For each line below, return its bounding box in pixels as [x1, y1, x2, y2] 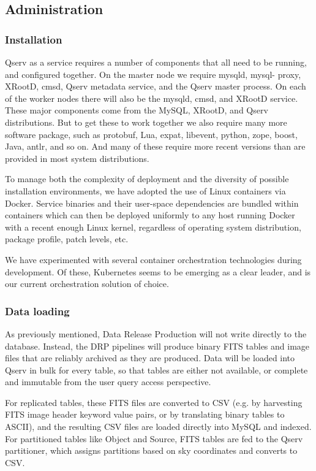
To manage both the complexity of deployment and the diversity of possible [5, 172, 289, 185]
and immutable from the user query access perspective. [5, 375, 211, 388]
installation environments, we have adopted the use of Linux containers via [5, 184, 286, 197]
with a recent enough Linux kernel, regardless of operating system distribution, [5, 220, 301, 233]
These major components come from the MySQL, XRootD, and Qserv [5, 104, 268, 117]
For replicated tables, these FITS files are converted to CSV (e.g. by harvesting [5, 396, 303, 408]
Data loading [5, 303, 70, 318]
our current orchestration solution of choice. [5, 277, 169, 290]
